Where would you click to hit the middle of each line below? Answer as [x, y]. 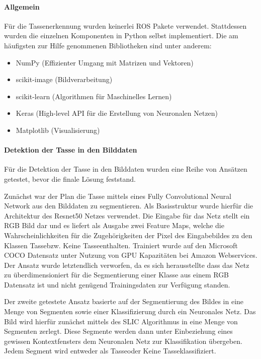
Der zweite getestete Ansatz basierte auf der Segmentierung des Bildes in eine [124, 301]
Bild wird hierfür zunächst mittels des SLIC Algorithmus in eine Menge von [121, 321]
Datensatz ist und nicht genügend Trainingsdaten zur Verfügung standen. [117, 284]
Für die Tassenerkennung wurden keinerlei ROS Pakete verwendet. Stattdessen [125, 25]
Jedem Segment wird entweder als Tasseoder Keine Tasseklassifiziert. [110, 351]
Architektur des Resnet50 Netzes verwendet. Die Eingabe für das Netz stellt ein [127, 215]
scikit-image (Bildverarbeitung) [64, 79]
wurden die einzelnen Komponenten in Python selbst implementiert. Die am [121, 35]
